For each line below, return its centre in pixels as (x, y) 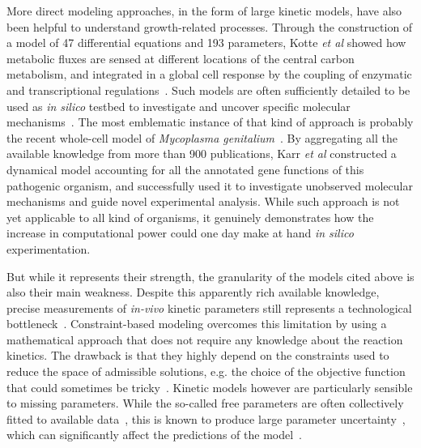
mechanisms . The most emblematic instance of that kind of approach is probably (210, 122)
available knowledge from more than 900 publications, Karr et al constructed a (202, 154)
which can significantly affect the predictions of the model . (154, 435)
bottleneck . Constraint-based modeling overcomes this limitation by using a (197, 324)
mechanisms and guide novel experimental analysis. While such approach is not (203, 201)
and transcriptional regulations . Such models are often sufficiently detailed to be (208, 90)
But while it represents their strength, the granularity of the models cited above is (210, 276)
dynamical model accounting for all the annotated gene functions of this (185, 169)
